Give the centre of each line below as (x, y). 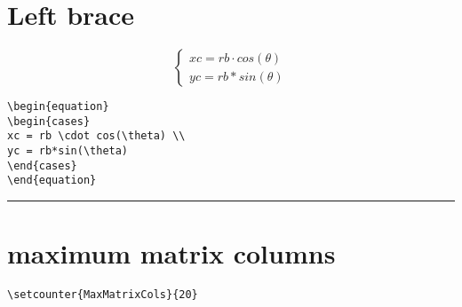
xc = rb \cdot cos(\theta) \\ (96, 136)
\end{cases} (42, 165)
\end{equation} (52, 181)
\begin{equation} (58, 107)
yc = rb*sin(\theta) (68, 151)
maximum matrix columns (171, 253)
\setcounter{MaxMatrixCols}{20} (103, 295)
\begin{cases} (49, 121)
